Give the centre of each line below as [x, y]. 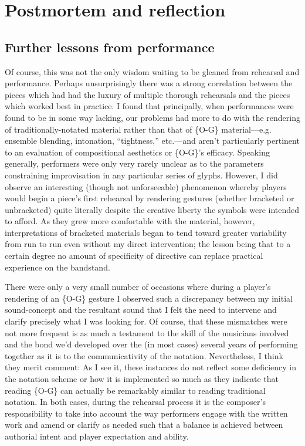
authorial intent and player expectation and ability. [97, 436]
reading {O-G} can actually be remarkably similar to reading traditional [135, 390]
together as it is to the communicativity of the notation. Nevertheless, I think [144, 355]
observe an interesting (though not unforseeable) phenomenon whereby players [146, 186]
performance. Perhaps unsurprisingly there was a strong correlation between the [149, 83]
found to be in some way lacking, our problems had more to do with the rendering [152, 117]
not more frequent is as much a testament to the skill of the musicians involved [147, 332]
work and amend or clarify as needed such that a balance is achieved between [144, 425]
